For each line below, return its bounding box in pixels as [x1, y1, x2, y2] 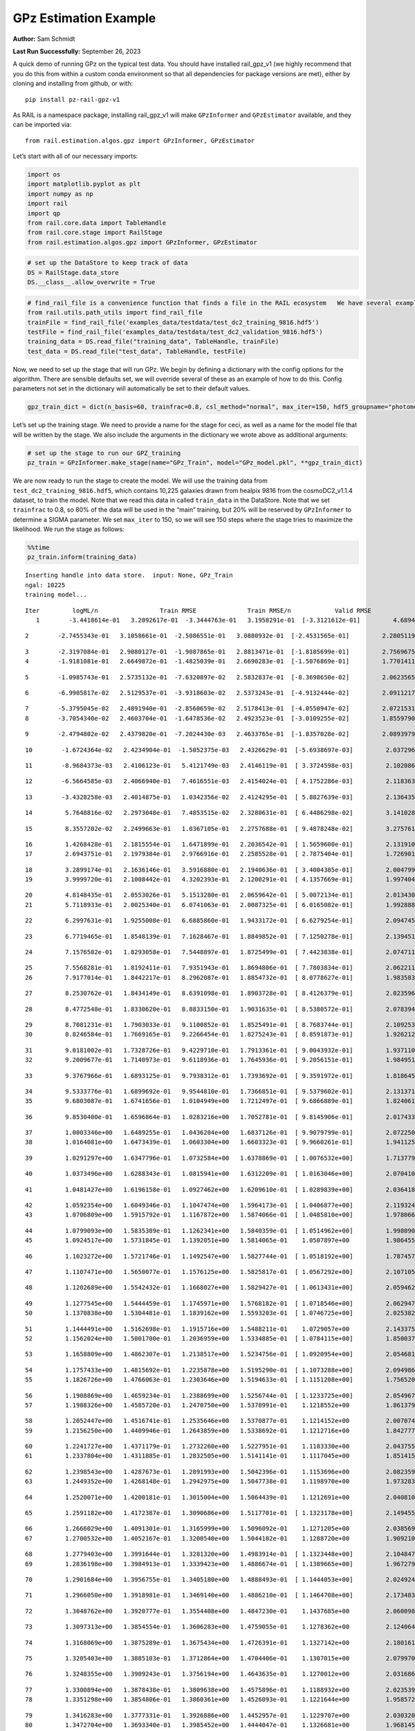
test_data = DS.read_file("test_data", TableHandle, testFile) [27, 347, 247, 355]
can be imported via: [12, 120, 72, 129]
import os [27, 170, 61, 179]
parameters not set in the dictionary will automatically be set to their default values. [12, 384, 250, 393]
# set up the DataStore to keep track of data [27, 259, 188, 267]
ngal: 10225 [25, 581, 66, 589]
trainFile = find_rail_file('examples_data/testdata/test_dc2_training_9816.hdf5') [27, 319, 320, 326]
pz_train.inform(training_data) [27, 553, 138, 561]
